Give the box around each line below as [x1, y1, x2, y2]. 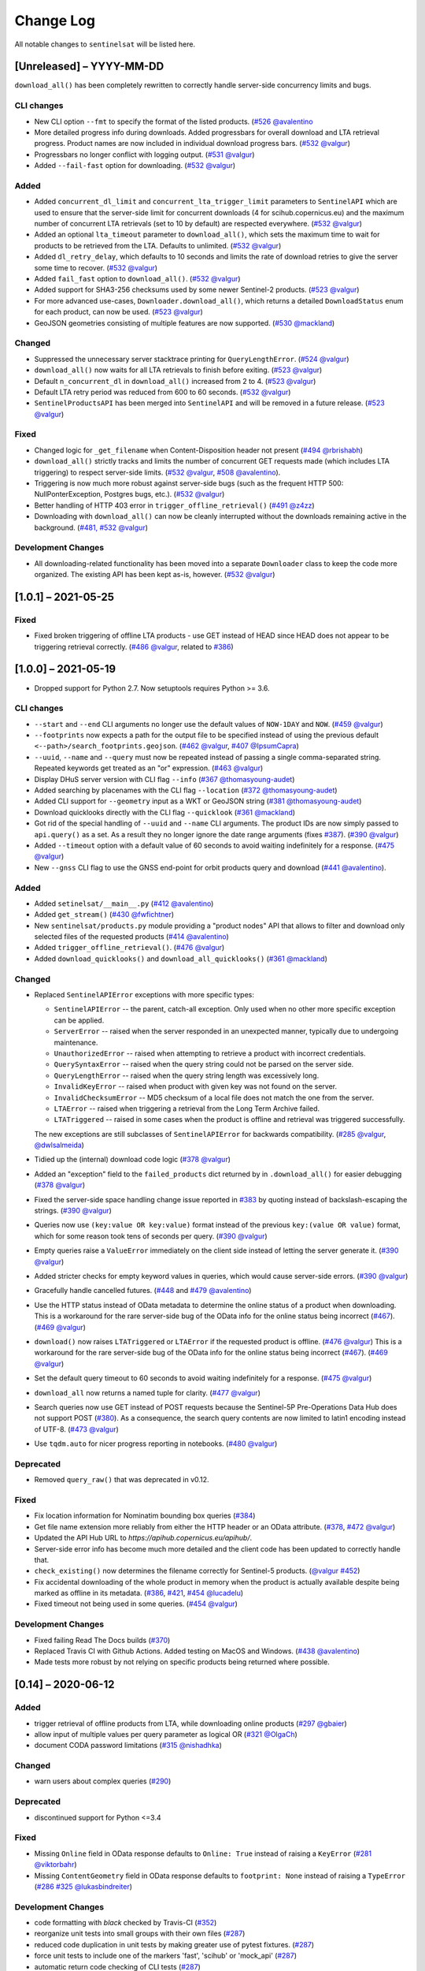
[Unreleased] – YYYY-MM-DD [14, 60, 164, 73]
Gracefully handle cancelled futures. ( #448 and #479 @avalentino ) [34, 1286, 252, 1295]
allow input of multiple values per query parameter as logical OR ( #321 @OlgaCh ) [34, 1729, 298, 1738]
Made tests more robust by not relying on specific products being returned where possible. [34, 1657, 330, 1667]
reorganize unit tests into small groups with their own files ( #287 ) [34, 1928, 246, 1939]
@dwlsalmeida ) [34, 1140, 84, 1150]
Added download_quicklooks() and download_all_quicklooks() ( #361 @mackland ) [34, 954, 328, 963]
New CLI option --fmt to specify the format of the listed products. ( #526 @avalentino [34, 117, 314, 126]
